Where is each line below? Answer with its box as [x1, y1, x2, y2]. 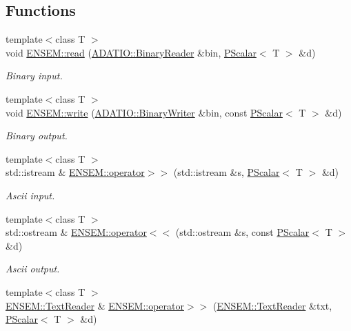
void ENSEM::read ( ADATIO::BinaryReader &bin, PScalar [6, 45, 257, 59]
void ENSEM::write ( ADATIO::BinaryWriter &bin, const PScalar [6, 105, 283, 119]
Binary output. [6, 128, 68, 143]
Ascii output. [6, 261, 60, 276]
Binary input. [6, 68, 63, 83]
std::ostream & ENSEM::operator [6, 225, 147, 239]
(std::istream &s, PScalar [173, 165, 280, 179]
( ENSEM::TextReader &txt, [212, 298, 332, 312]
